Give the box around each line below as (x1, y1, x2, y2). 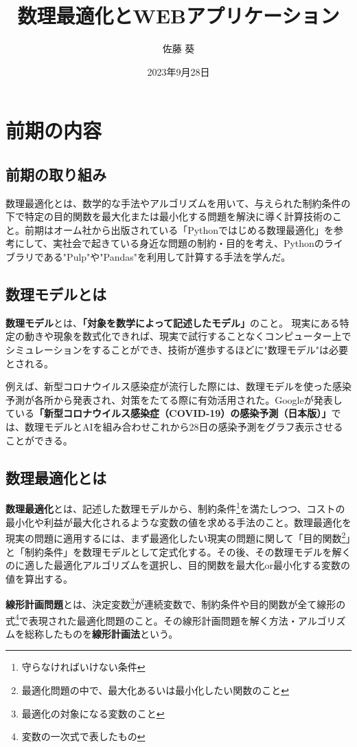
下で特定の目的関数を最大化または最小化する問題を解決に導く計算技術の (5, 209, 332, 224)
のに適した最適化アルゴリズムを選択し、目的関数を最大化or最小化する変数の (5, 558, 351, 572)
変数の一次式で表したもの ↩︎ (21, 729, 146, 744)
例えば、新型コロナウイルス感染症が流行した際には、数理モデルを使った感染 (5, 379, 352, 393)
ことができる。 (5, 433, 73, 447)
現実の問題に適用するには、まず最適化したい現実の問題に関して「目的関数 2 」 (5, 529, 351, 545)
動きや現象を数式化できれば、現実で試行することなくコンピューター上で (24, 329, 352, 343)
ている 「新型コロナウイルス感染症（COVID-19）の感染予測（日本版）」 (5, 406, 332, 420)
